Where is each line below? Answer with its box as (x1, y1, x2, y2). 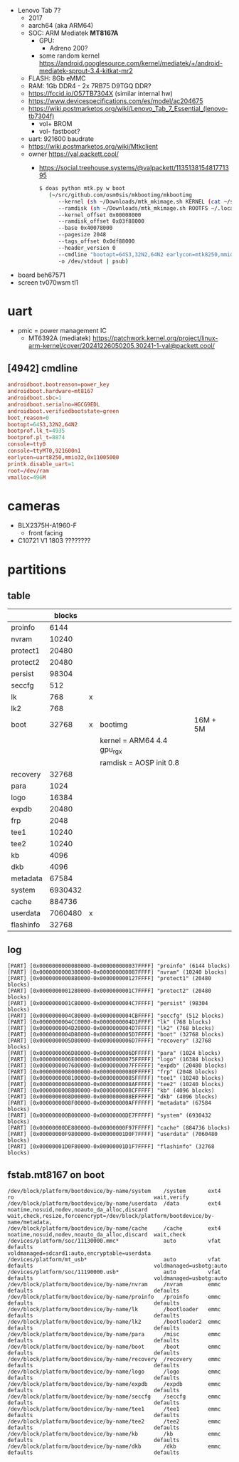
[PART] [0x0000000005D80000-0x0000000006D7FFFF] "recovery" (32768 (7, 1037, 212, 1045)
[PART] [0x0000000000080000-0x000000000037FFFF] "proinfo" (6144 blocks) (7, 962, 231, 970)
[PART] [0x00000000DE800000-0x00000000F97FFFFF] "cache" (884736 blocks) (7, 1125, 231, 1132)
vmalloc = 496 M (7, 473, 46, 481)
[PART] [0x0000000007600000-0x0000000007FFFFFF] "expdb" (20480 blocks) (7, 1062, 228, 1070)
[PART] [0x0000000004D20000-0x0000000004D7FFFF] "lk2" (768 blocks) (7, 1025, 215, 1032)
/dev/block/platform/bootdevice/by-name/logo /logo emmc (7, 1368, 221, 1376)
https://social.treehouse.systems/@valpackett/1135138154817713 (38, 164, 229, 172)
